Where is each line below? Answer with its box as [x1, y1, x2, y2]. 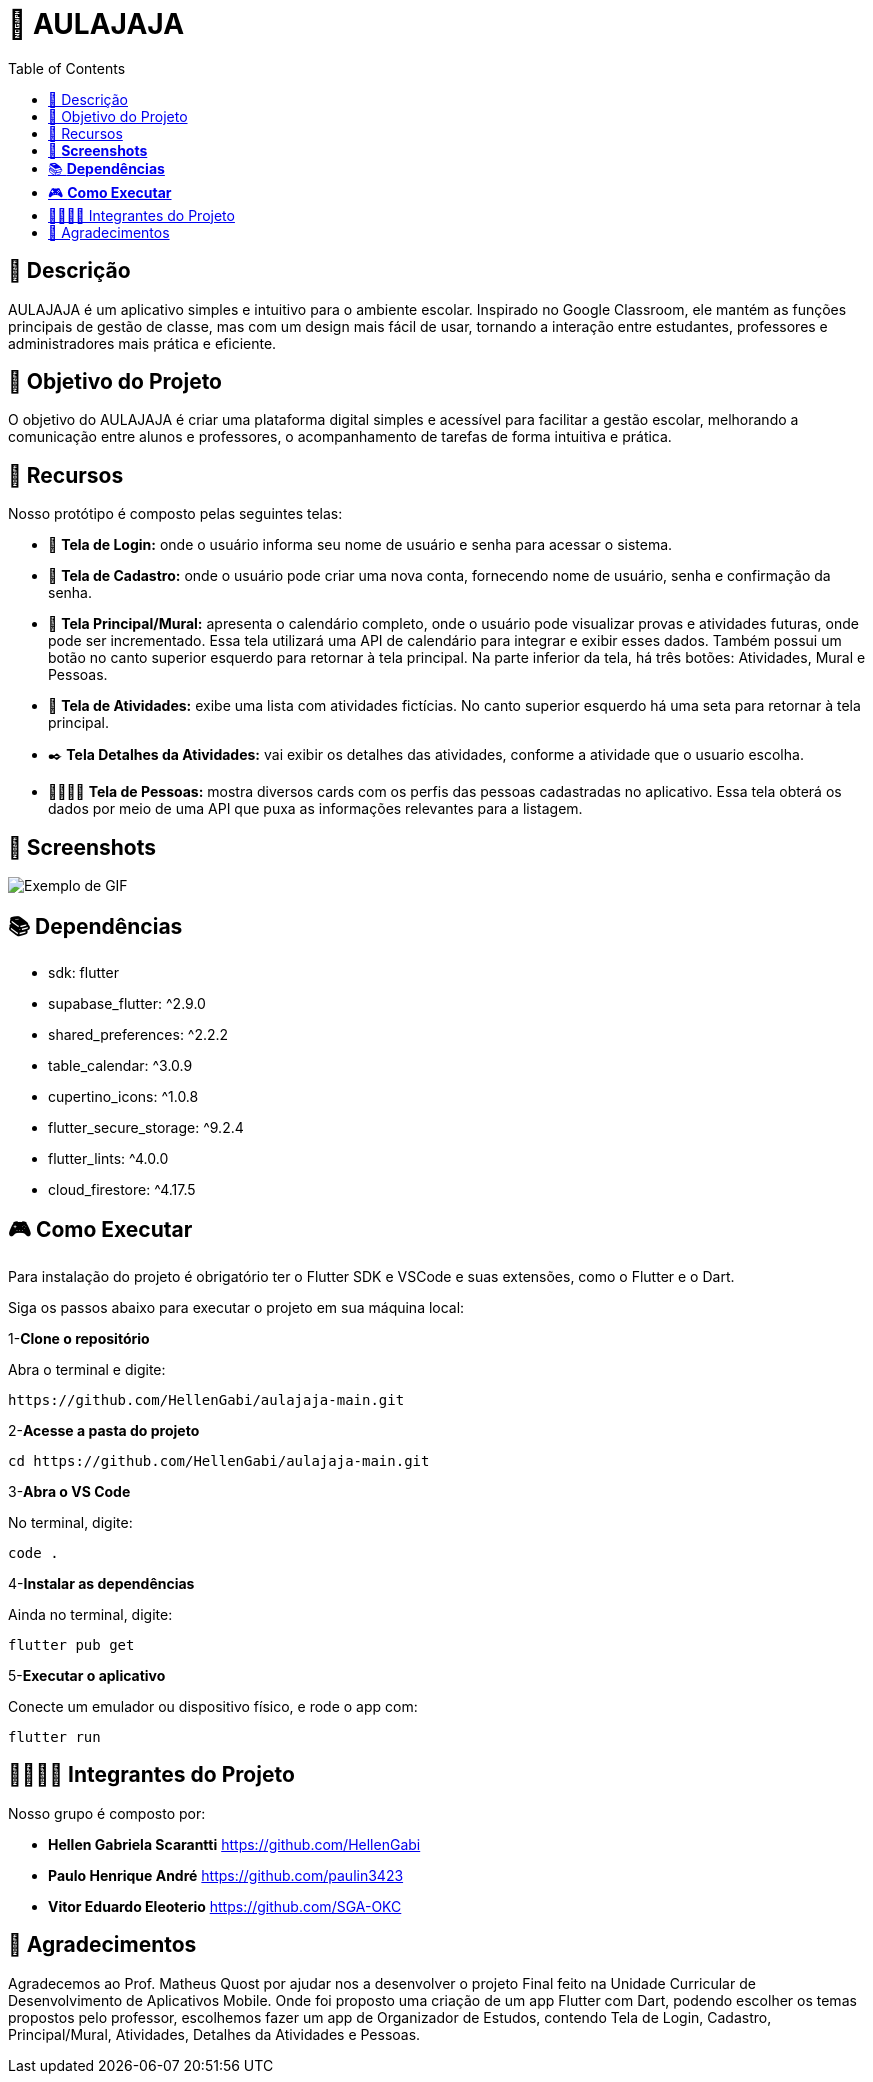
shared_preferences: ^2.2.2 [48, 1025, 229, 1043]
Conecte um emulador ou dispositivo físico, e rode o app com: [8, 1697, 418, 1715]
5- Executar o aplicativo [8, 1666, 166, 1684]
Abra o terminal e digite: [8, 1360, 166, 1378]
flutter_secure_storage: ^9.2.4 [48, 1118, 244, 1136]
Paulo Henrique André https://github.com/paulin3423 [48, 1866, 404, 1884]
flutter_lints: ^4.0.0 [48, 1149, 169, 1167]
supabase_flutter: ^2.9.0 [48, 994, 206, 1012]
